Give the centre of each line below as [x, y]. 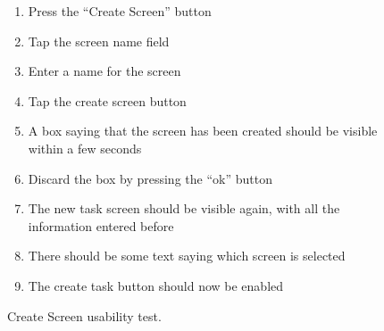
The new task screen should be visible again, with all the [184, 208]
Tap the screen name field [99, 41]
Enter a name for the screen [104, 71]
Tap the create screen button [107, 100]
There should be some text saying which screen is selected [187, 256]
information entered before [101, 225]
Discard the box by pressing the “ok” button [150, 178]
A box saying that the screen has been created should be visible [203, 131]
